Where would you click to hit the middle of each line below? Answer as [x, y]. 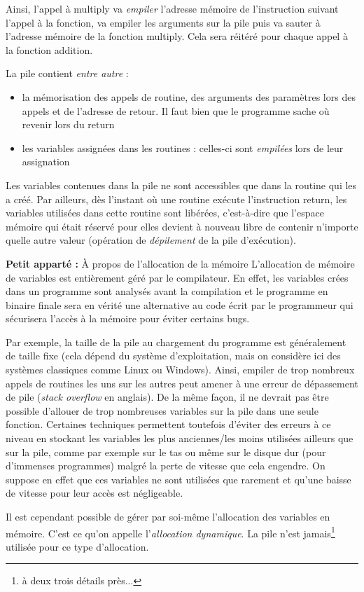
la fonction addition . [49, 49]
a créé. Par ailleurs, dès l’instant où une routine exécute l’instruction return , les [176, 199]
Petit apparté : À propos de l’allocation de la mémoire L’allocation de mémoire [180, 263]
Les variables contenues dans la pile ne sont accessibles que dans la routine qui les [181, 185]
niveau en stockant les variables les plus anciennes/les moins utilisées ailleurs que [180, 438]
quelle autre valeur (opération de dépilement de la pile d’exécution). [151, 240]
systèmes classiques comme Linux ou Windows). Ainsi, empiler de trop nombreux [180, 370]
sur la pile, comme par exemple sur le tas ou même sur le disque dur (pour [166, 452]
